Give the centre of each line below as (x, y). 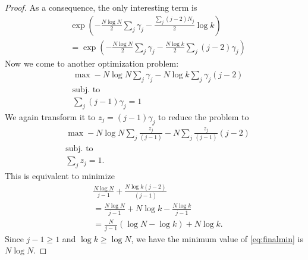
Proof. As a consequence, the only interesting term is (101, 7)
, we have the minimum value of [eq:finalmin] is (217, 238)
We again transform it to (50, 116)
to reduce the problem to (204, 116)
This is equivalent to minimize (60, 175)
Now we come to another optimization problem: (92, 63)
